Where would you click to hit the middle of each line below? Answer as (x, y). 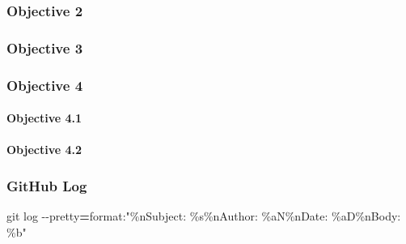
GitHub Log (47, 185)
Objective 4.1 (44, 118)
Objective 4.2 (44, 150)
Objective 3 (45, 47)
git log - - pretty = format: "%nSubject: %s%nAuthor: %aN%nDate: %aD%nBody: (204, 216)
